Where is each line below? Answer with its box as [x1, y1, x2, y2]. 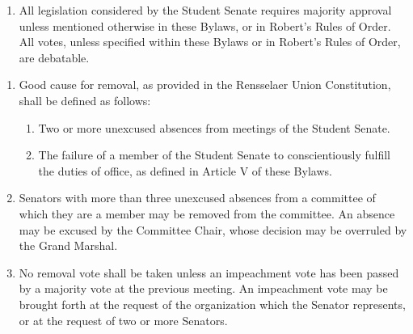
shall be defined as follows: [19, 91, 151, 108]
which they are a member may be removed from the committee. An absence [19, 205, 395, 222]
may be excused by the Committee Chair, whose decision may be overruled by [19, 221, 407, 238]
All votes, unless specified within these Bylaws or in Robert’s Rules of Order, [19, 33, 401, 50]
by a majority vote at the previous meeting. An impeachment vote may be [19, 280, 388, 297]
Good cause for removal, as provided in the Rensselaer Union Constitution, [19, 76, 391, 93]
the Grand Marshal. [19, 237, 118, 254]
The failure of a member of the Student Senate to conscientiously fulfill [38, 146, 391, 163]
